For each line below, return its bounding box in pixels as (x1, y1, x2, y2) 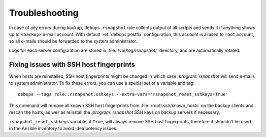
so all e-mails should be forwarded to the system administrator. (9, 38, 137, 44)
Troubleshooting (9, 7, 79, 18)
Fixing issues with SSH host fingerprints (9, 60, 135, 68)
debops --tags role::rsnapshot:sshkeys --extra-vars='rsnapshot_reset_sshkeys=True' (18, 92, 229, 97)
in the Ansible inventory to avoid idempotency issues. (9, 125, 118, 131)
